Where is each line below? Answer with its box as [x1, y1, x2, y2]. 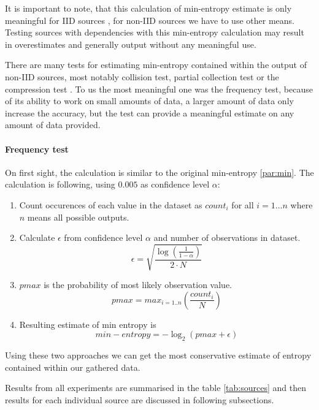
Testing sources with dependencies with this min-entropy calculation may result [5, 26, 304, 39]
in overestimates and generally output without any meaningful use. [5, 37, 256, 50]
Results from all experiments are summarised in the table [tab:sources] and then [5, 381, 306, 394]
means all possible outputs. [27, 210, 129, 223]
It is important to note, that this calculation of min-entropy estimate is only [5, 2, 292, 14]
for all [231, 198, 254, 211]
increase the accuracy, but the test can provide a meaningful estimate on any [5, 106, 294, 119]
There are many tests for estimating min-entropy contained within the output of [5, 58, 307, 71]
